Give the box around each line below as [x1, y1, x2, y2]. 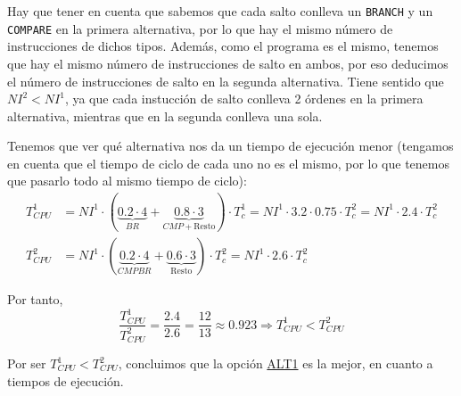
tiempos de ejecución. [7, 371, 124, 390]
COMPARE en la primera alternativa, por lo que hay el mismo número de [7, 19, 393, 37]
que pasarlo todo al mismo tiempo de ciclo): [7, 171, 247, 190]
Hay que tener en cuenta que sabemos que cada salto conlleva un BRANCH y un [7, 2, 433, 20]
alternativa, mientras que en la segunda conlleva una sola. [7, 106, 323, 125]
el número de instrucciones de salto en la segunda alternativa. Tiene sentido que [7, 71, 444, 90]
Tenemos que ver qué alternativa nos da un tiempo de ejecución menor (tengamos [7, 136, 454, 155]
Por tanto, [7, 290, 63, 309]
